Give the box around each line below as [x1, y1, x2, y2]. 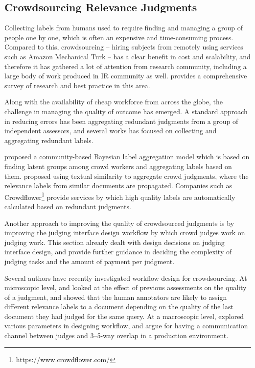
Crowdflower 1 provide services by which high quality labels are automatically [4, 190, 235, 202]
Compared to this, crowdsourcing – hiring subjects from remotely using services [4, 42, 243, 52]
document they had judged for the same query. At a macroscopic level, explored [4, 311, 244, 321]
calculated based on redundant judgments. [4, 201, 131, 211]
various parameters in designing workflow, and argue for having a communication [4, 320, 248, 331]
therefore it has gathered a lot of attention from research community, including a [4, 61, 247, 71]
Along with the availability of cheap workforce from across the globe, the [4, 97, 223, 107]
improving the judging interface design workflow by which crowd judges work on [4, 227, 245, 238]
